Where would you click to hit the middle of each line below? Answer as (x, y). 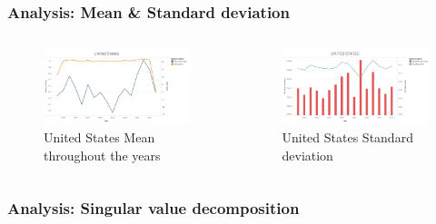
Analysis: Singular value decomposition (154, 208)
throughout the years (102, 155)
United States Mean (99, 136)
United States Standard (347, 136)
